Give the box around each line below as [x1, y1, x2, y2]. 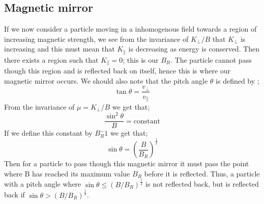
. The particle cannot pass [170, 54, 252, 65]
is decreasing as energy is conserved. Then [128, 43, 260, 54]
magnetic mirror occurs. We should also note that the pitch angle [4, 75, 208, 86]
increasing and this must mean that [4, 43, 115, 54]
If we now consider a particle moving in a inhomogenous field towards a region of [4, 23, 257, 34]
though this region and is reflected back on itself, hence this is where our [4, 65, 231, 76]
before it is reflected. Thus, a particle [144, 168, 260, 178]
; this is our [123, 54, 159, 65]
